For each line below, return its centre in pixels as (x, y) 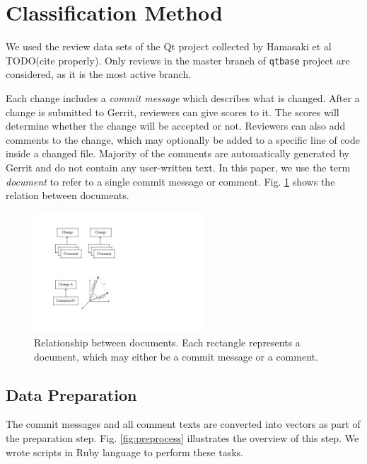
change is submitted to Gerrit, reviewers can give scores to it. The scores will (173, 112)
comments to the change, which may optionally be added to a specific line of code (183, 139)
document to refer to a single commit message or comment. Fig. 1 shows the (170, 181)
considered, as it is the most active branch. (99, 74)
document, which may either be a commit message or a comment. (176, 356)
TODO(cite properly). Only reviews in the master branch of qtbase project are (178, 60)
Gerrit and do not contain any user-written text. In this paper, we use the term (178, 167)
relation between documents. (68, 195)
